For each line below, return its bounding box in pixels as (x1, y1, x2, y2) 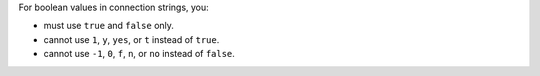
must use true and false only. (43, 20, 175, 32)
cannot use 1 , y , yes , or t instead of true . (43, 33, 220, 45)
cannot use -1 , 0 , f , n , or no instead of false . (43, 48, 235, 60)
